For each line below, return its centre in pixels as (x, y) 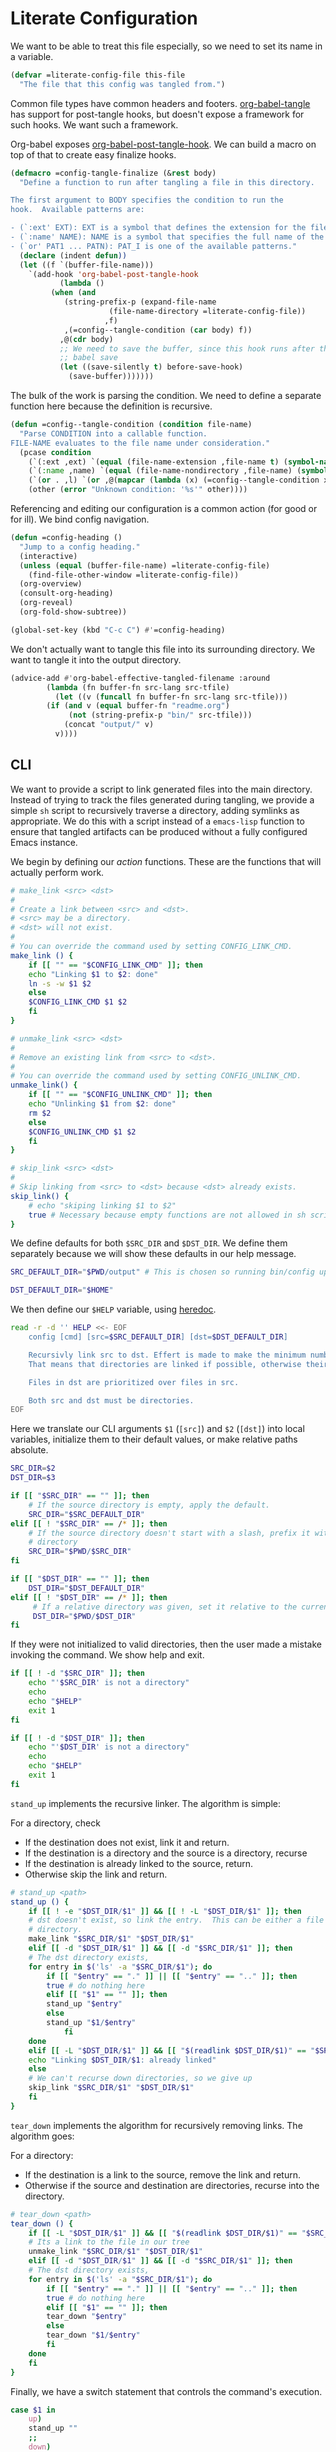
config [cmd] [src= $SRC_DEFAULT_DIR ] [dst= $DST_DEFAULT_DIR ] (158, 1337)
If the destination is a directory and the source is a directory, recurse (166, 1853)
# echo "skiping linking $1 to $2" (102, 1205)
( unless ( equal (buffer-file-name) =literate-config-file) (145, 565)
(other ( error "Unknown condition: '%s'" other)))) (138, 490)
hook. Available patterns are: (77, 210)
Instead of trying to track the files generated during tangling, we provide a (162, 799)
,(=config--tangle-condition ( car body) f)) (158, 330)
